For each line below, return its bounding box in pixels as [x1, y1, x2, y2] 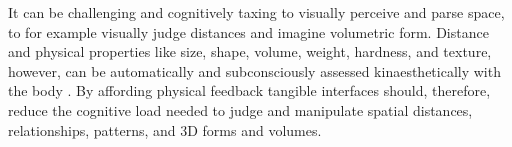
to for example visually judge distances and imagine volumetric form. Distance [8, 21, 489, 42]
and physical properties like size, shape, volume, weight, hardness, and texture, [8, 41, 492, 62]
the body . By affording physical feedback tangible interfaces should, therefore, [8, 80, 491, 101]
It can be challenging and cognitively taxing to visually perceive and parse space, [8, 2, 505, 22]
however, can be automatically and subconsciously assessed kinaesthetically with [8, 60, 501, 81]
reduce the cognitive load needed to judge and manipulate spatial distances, [8, 99, 473, 120]
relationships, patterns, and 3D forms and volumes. [8, 119, 322, 140]
